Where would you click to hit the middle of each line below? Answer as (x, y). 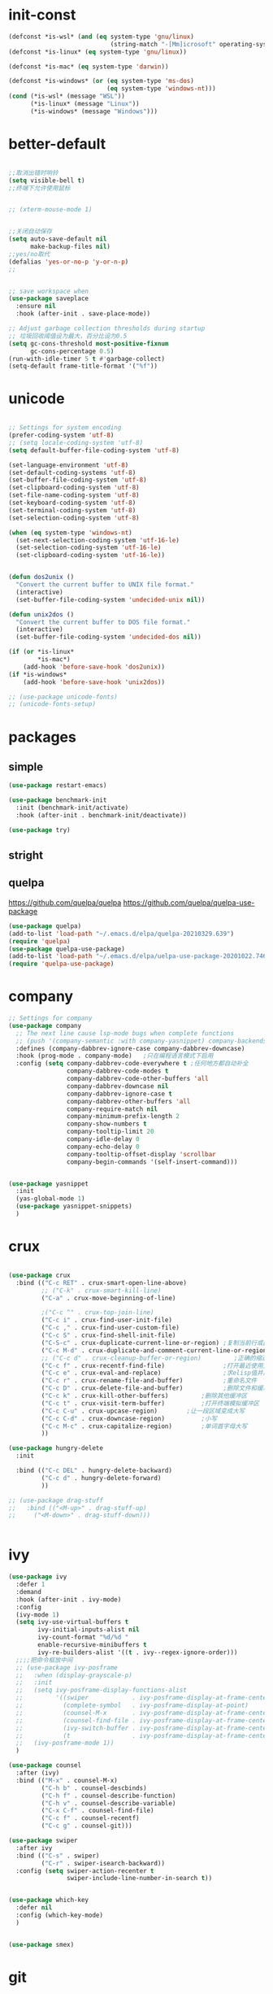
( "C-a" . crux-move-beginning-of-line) (108, 1298)
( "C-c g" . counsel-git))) (87, 1826)
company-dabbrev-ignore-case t (119, 1094)
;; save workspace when (49, 291)
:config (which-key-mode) (60, 1916)
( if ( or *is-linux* (41, 652)
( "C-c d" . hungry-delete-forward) (101, 1478)
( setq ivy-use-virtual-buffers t (72, 1622)
